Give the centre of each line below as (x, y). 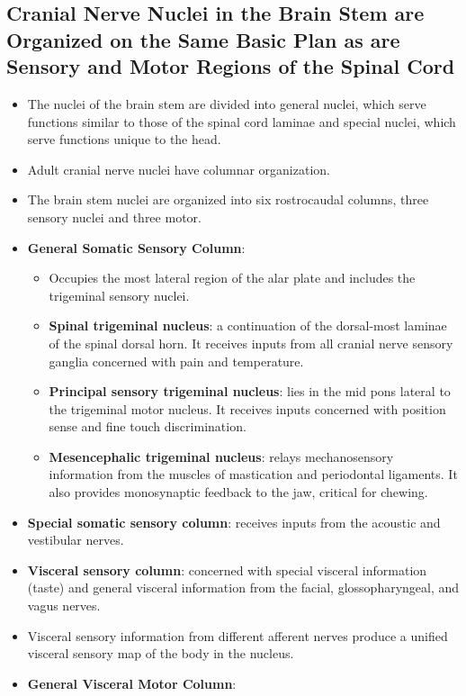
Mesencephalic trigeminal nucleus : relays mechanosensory (221, 456)
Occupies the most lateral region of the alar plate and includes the (232, 278)
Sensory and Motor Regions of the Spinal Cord (231, 66)
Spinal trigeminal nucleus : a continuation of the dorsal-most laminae (248, 325)
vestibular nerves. (76, 540)
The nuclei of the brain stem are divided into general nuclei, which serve (227, 103)
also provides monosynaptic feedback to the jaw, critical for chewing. (238, 492)
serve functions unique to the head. (124, 139)
